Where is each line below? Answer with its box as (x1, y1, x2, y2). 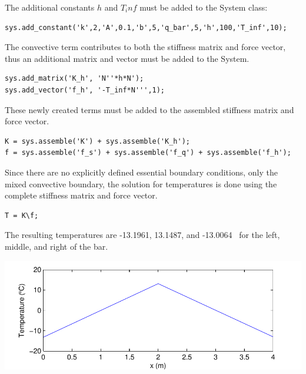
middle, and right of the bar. (5, 240, 108, 252)
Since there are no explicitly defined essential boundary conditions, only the (5, 166, 278, 178)
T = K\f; (5, 211, 39, 220)
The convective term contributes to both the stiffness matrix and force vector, (5, 41, 286, 53)
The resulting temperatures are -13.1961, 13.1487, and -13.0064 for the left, (5, 229, 280, 241)
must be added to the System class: (139, 1, 268, 13)
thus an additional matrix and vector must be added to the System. (5, 52, 250, 64)
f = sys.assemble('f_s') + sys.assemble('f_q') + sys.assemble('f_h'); (5, 148, 291, 157)
